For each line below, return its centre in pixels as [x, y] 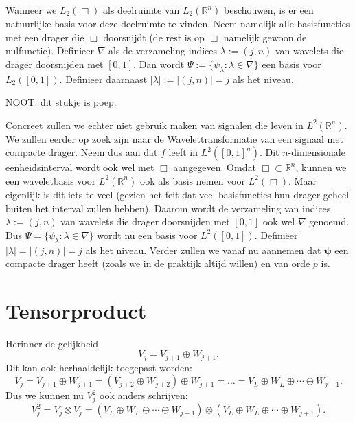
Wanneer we [31, 10]
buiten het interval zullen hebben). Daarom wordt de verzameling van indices [168, 208]
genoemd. [329, 221]
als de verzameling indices [163, 50]
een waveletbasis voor [51, 180]
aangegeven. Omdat [215, 167]
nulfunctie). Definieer [50, 50]
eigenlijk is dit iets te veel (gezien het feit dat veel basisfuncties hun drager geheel [177, 194]
